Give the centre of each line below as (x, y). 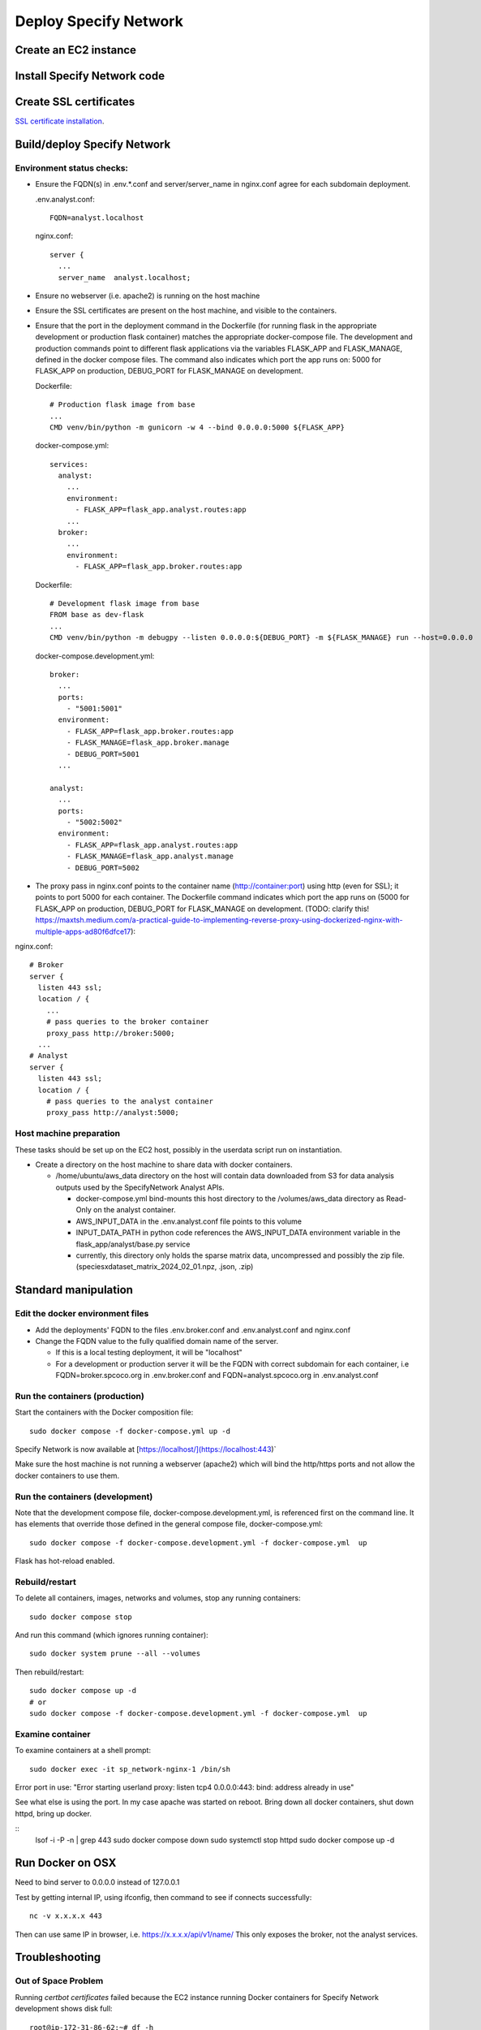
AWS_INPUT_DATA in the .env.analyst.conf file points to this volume (189, 1221)
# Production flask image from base (122, 405)
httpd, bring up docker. (54, 1813)
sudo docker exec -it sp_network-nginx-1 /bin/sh (130, 1769)
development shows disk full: (64, 2009)
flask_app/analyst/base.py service (133, 1244)
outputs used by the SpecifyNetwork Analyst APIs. (140, 1187)
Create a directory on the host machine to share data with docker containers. (164, 1164)
